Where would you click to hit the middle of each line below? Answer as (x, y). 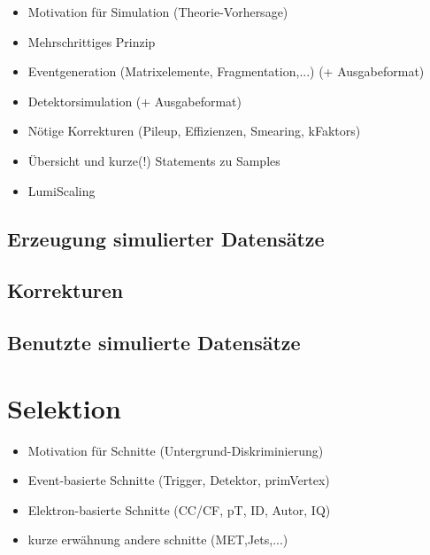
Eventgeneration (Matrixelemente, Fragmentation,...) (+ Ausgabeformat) (226, 71)
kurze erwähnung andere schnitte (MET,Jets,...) (158, 539)
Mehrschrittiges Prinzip (92, 41)
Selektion (64, 407)
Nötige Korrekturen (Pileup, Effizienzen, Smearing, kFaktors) (194, 131)
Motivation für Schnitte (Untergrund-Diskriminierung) (176, 450)
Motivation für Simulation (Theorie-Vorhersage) (158, 12)
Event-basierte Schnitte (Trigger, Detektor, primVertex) (179, 480)
